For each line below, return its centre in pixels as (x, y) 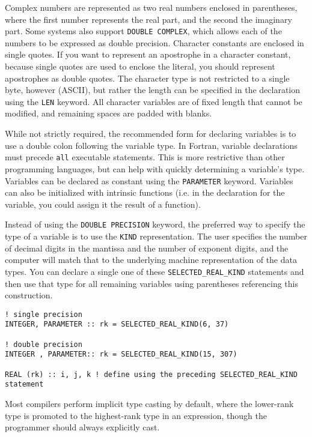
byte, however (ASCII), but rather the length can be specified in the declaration (153, 90)
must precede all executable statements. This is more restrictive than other (145, 157)
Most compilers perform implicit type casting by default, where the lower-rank (149, 403)
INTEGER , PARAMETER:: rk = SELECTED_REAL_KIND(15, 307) (121, 354)
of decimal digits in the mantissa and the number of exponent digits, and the (147, 248)
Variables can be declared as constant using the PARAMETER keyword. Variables (149, 180)
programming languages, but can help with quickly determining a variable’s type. (155, 168)
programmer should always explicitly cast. (82, 427)
